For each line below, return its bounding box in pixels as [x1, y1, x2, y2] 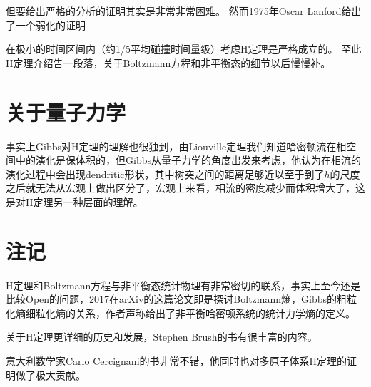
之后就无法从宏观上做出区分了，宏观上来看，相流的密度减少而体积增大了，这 [6, 180, 365, 195]
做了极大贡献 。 [15, 367, 86, 382]
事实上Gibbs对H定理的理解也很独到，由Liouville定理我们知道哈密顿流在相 [6, 138, 347, 153]
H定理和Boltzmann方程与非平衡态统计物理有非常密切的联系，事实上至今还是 [6, 277, 361, 292]
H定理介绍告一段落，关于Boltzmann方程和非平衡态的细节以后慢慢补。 [6, 55, 331, 70]
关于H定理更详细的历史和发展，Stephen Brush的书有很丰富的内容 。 [6, 329, 317, 344]
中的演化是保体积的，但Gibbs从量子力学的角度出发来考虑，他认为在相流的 [15, 153, 361, 167]
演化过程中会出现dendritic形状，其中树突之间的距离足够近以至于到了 [6, 166, 325, 181]
